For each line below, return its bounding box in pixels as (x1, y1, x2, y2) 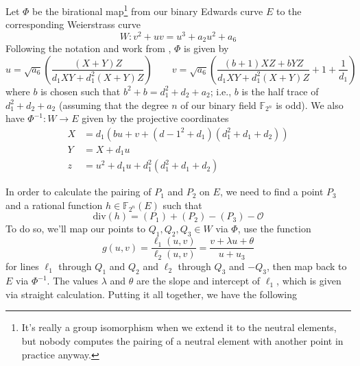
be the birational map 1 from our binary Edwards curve (32, 2, 263, 18)
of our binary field (180, 97, 256, 112)
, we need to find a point (219, 184, 324, 199)
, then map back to (266, 259, 347, 273)
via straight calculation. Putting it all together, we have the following (5, 286, 298, 301)
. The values (47, 273, 98, 288)
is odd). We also (276, 97, 344, 112)
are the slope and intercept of (136, 273, 261, 288)
